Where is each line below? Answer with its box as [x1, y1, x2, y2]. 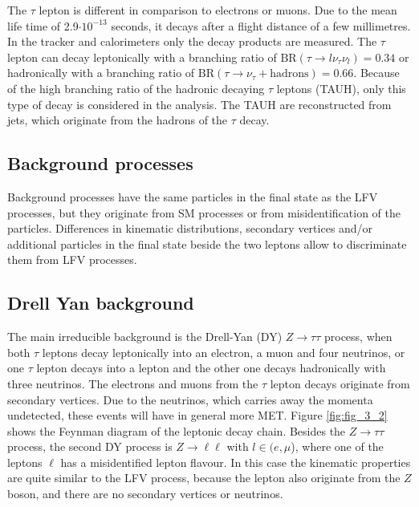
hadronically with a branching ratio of [7, 64, 195, 81]
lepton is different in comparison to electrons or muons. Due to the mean [39, 2, 397, 18]
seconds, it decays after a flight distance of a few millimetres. [111, 17, 411, 34]
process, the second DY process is [7, 438, 173, 455]
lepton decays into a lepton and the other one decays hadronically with [36, 359, 386, 376]
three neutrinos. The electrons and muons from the [7, 375, 258, 391]
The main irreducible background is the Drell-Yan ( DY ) [7, 328, 283, 345]
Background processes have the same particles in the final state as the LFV [7, 188, 378, 205]
